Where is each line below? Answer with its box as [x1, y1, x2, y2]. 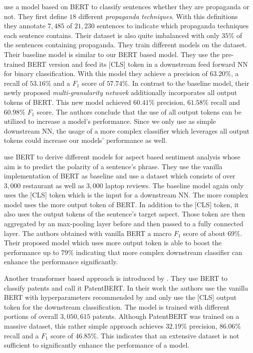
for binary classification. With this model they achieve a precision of [4, 68, 208, 78]
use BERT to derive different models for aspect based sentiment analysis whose [4, 151, 241, 161]
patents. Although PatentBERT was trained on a [92, 311, 239, 321]
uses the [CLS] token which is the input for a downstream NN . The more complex [4, 190, 249, 200]
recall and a [4, 330, 39, 340]
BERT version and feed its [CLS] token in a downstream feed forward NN [27, 59, 248, 69]
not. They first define [4, 11, 67, 21]
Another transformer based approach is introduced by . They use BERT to [4, 273, 228, 283]
